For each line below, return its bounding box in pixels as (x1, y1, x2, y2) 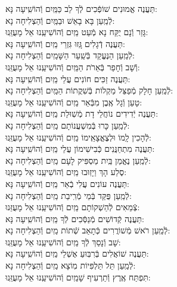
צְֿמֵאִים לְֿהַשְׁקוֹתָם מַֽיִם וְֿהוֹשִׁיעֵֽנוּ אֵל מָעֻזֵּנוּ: (5, 201, 140, 213)
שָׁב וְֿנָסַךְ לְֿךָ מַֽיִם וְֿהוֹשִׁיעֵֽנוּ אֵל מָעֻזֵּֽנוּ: (5, 235, 121, 248)
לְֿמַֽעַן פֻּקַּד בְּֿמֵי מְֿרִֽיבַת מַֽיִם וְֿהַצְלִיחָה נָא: (5, 189, 132, 201)
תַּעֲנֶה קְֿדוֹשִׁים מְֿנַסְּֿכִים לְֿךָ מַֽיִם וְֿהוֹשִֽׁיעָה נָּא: (5, 212, 144, 224)
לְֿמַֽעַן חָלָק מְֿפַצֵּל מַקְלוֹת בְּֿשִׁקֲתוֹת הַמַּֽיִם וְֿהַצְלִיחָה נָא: (5, 84, 173, 96)
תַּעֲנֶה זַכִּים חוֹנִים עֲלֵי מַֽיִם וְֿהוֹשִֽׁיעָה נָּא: (5, 72, 131, 85)
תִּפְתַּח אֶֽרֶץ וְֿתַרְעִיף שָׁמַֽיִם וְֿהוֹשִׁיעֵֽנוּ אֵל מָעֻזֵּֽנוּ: (5, 270, 151, 283)
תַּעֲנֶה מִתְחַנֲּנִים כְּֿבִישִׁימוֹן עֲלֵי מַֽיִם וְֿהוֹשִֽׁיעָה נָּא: (5, 142, 155, 155)
